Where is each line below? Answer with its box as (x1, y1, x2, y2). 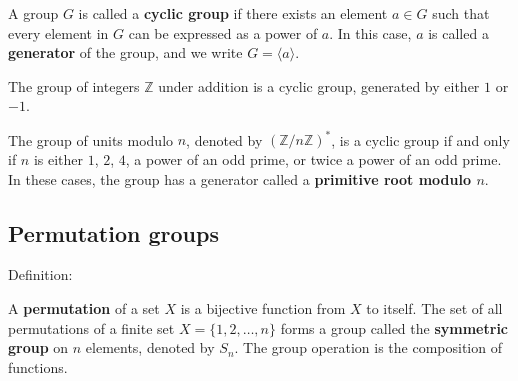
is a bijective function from (180, 298, 346, 319)
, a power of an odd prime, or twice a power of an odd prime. (125, 149, 502, 170)
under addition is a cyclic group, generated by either (158, 75, 480, 96)
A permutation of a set (8, 298, 160, 319)
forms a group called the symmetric (280, 317, 509, 338)
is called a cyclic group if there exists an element (78, 3, 388, 23)
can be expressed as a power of (128, 22, 318, 43)
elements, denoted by (85, 337, 215, 358)
